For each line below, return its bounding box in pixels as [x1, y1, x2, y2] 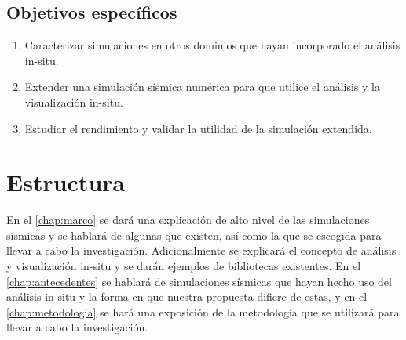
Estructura [6, 166, 126, 198]
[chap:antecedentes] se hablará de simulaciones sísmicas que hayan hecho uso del [6, 273, 392, 289]
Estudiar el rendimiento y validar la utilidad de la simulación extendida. [24, 120, 372, 136]
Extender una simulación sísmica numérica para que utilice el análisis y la [24, 78, 380, 95]
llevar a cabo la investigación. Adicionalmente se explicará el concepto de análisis [6, 242, 397, 259]
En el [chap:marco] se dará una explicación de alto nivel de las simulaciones [6, 212, 370, 228]
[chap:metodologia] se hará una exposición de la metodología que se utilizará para [6, 303, 400, 320]
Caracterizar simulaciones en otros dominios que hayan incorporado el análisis [24, 37, 401, 53]
